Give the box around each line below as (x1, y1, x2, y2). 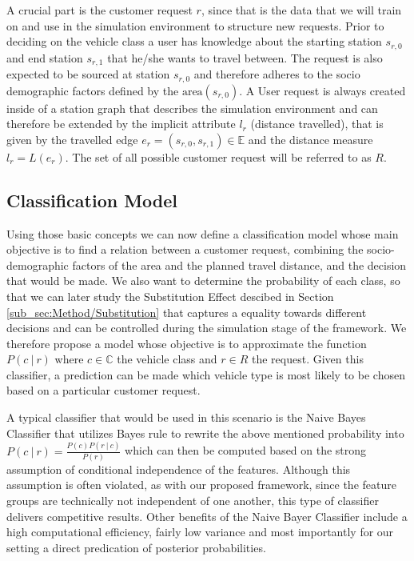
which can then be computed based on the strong (125, 442, 367, 459)
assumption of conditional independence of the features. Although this (6, 460, 351, 477)
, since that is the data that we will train (201, 2, 402, 18)
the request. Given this (252, 351, 364, 367)
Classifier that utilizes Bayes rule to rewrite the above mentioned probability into (6, 424, 404, 441)
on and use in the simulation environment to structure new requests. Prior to (6, 17, 384, 34)
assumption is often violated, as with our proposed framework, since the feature (6, 476, 396, 493)
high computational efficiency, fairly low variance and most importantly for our (6, 523, 394, 540)
